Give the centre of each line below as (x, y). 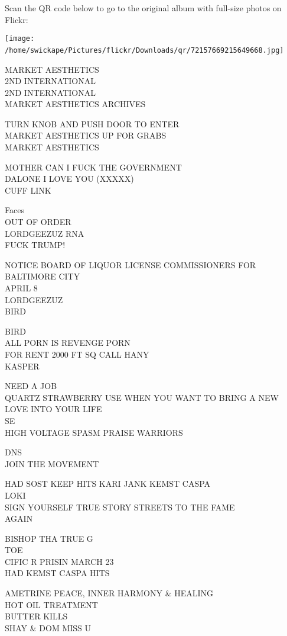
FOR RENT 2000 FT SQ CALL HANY (77, 354)
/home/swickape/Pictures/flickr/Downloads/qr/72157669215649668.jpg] (144, 50)
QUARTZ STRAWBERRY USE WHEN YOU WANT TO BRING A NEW (142, 397)
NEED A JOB (31, 386)
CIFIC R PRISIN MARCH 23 (59, 561)
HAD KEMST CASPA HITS (57, 573)
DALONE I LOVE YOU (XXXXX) (69, 179)
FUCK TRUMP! (35, 245)
